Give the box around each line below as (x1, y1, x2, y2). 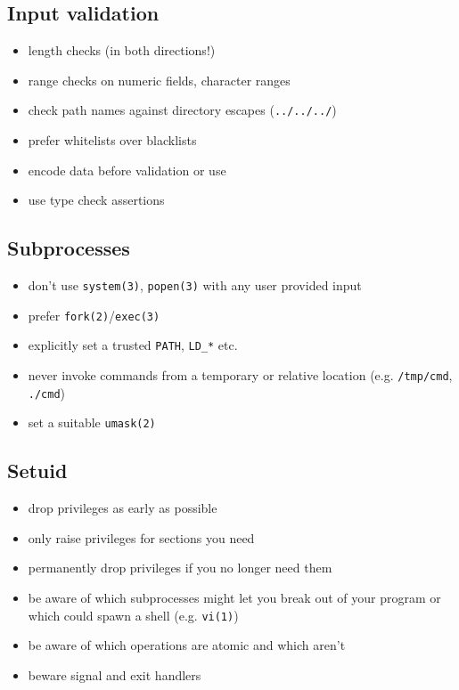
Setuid (7, 457, 68, 484)
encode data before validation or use (28, 160, 226, 179)
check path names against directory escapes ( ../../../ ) (28, 101, 337, 119)
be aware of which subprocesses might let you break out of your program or (28, 588, 441, 606)
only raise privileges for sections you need (28, 528, 255, 547)
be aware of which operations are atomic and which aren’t (28, 636, 346, 654)
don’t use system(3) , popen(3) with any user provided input (28, 276, 362, 295)
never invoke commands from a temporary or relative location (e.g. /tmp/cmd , (28, 366, 453, 384)
